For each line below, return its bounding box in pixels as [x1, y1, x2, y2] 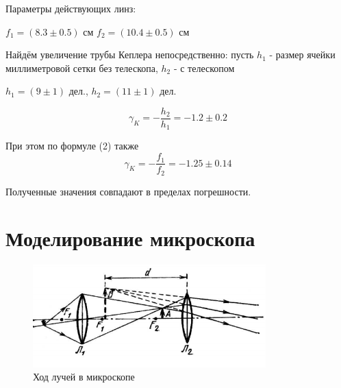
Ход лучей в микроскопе [33, 369, 135, 384]
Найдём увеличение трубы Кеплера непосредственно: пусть [5, 47, 254, 62]
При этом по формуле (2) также [5, 138, 139, 153]
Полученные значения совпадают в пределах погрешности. [5, 184, 251, 198]
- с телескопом [173, 60, 235, 75]
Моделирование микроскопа [5, 224, 255, 252]
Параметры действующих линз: [5, 1, 136, 15]
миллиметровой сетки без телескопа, [5, 60, 158, 75]
